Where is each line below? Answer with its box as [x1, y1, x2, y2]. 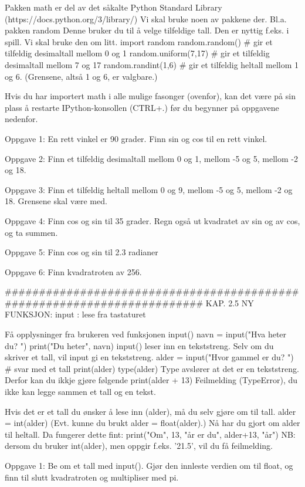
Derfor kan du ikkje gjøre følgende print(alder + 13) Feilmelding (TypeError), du [5, 374, 298, 386]
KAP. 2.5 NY [205, 296, 254, 309]
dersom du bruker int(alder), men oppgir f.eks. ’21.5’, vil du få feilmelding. [5, 439, 273, 452]
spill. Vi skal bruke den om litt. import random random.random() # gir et [5, 35, 273, 48]
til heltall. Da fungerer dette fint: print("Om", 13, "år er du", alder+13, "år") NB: [5, 428, 296, 440]
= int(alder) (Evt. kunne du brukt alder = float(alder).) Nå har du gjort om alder [5, 417, 300, 429]
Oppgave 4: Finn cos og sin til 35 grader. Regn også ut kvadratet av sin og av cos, [5, 214, 300, 226]
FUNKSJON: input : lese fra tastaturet [5, 308, 146, 320]
